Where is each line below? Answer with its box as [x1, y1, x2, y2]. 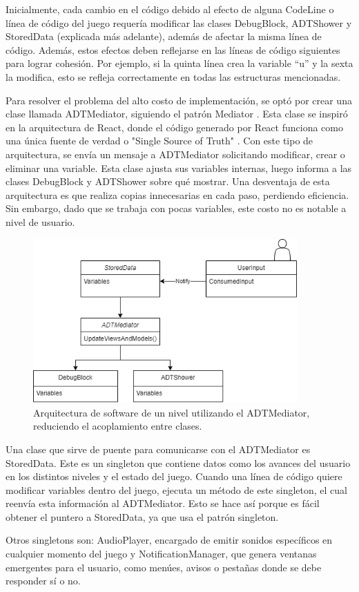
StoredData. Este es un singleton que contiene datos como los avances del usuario [6, 455, 351, 470]
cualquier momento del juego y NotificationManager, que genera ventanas [6, 546, 317, 561]
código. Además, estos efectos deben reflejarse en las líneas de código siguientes [6, 42, 340, 57]
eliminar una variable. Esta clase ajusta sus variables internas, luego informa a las [6, 160, 352, 175]
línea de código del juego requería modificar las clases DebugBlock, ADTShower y [6, 15, 352, 30]
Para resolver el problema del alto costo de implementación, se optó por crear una [6, 93, 352, 107]
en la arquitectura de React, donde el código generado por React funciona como [6, 120, 343, 134]
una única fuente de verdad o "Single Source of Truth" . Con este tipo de [6, 133, 313, 148]
